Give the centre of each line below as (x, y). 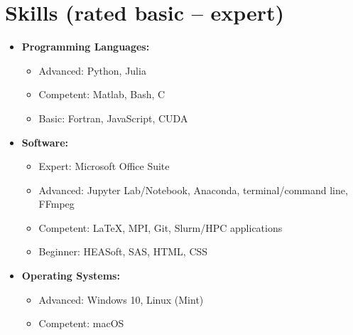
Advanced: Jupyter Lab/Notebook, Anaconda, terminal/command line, (193, 190)
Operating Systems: (71, 276)
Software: (45, 142)
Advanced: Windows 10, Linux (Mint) (121, 299)
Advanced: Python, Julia (92, 70)
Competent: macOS (81, 323)
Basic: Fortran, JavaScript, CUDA (113, 118)
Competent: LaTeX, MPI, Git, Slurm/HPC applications (161, 227)
